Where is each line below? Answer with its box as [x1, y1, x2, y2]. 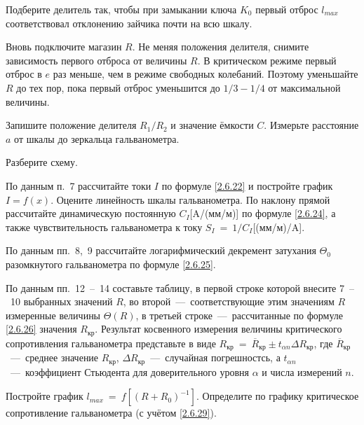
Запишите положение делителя [6, 118, 137, 132]
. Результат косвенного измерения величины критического [95, 321, 342, 336]
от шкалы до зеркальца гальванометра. [14, 131, 180, 146]
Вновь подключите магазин [6, 39, 122, 54]
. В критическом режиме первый [197, 53, 337, 67]
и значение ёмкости [170, 118, 254, 132]
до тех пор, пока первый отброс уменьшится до [16, 80, 220, 95]
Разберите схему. [6, 155, 78, 169]
